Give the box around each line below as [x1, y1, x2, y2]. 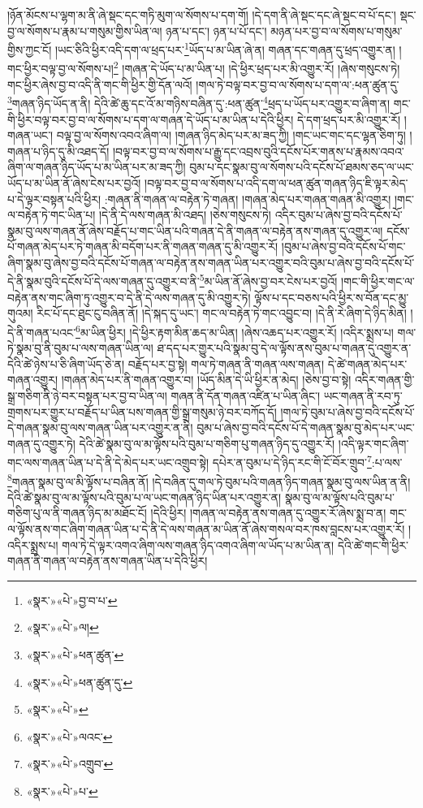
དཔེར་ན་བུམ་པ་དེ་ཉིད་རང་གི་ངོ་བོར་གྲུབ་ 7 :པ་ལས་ [212, 452, 403, 470]
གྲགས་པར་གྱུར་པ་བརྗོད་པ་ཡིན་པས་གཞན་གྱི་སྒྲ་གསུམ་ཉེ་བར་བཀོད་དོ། [7, 403, 277, 420]
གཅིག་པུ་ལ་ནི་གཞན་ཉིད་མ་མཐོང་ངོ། [7, 504, 147, 521]
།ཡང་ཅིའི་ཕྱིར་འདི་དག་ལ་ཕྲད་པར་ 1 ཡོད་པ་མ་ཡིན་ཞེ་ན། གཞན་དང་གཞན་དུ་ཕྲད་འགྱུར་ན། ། [54, 39, 402, 58]
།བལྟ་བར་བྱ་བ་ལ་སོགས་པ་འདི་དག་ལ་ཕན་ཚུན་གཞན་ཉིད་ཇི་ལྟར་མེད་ [145, 174, 408, 191]
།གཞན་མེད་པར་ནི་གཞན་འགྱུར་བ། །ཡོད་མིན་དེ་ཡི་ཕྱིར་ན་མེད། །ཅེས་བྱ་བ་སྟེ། [61, 371, 352, 388]
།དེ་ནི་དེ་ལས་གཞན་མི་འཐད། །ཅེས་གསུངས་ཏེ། [98, 206, 271, 223]
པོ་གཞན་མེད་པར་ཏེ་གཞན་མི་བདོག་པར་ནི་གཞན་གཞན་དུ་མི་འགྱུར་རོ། [7, 238, 278, 255]
